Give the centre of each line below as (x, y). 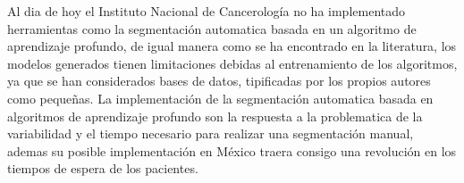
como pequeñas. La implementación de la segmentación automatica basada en (220, 98)
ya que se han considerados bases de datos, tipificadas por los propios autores (219, 81)
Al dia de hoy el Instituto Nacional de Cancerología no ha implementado (207, 11)
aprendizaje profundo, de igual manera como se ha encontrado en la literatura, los (232, 46)
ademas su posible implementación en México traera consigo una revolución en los (232, 150)
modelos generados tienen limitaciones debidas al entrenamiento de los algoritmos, (232, 63)
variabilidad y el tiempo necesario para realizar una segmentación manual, (211, 133)
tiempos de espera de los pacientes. (103, 168)
